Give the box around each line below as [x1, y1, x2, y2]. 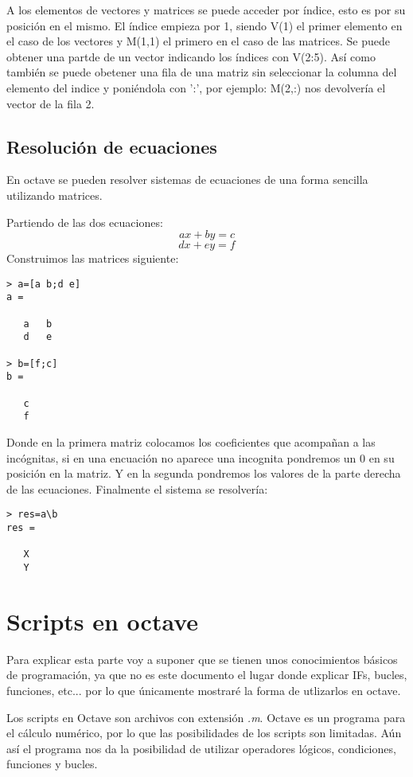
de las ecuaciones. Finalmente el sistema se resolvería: [6, 480, 268, 497]
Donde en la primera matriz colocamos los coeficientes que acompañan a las [6, 433, 376, 450]
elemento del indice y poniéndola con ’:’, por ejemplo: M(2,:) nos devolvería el [6, 79, 386, 96]
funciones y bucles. [6, 756, 98, 772]
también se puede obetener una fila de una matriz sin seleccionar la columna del [6, 64, 397, 80]
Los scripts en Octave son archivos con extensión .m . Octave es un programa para [6, 709, 406, 725]
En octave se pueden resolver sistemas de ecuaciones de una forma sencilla [6, 171, 368, 188]
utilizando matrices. [6, 186, 103, 203]
